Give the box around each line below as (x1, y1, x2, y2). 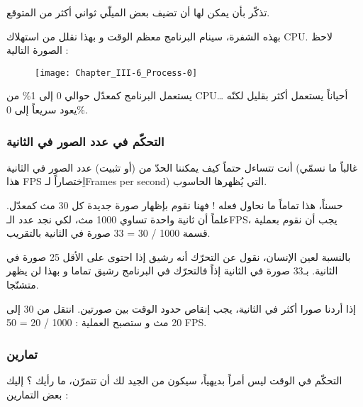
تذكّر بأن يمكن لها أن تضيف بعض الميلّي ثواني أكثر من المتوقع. (6, 5, 270, 19)
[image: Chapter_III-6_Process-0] (35, 67, 198, 78)
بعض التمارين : (6, 386, 69, 401)
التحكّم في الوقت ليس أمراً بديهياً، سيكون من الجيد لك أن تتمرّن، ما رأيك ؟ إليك (6, 373, 342, 387)
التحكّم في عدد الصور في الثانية (6, 132, 164, 150)
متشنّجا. (6, 277, 39, 291)
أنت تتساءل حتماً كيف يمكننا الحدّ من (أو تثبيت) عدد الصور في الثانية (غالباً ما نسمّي (6, 160, 358, 174)
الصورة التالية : (6, 43, 69, 57)
